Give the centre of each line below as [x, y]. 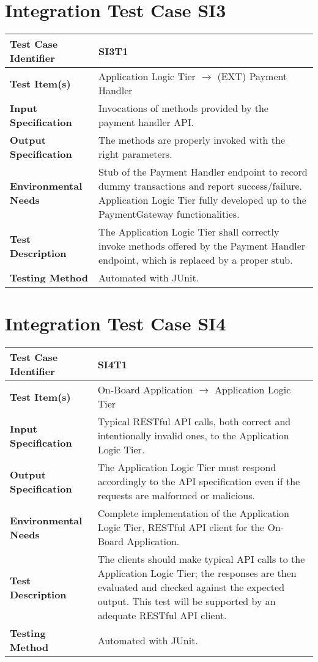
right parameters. [135, 154]
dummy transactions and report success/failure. [200, 186]
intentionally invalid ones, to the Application [193, 436]
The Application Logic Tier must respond [187, 467]
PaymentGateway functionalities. [169, 214]
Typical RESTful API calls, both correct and [194, 422]
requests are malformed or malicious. [176, 496]
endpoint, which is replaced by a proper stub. [195, 260]
